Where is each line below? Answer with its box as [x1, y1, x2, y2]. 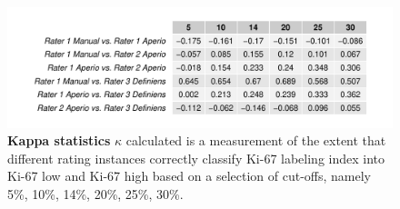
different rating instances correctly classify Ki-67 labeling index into [7, 148, 385, 167]
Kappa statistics [7, 131, 111, 150]
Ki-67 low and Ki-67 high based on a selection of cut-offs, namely [7, 166, 371, 185]
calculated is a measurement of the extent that [125, 131, 386, 150]
